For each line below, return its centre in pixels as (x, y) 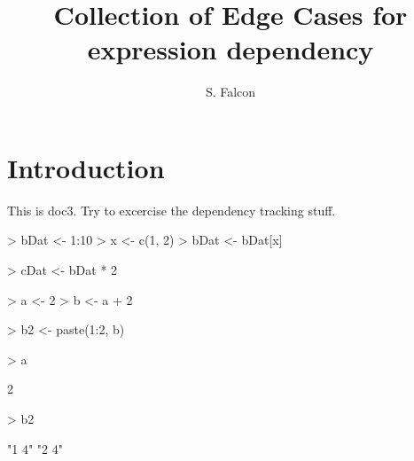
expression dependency (230, 49)
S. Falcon (230, 92)
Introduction (86, 167)
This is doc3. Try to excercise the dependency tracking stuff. (172, 210)
